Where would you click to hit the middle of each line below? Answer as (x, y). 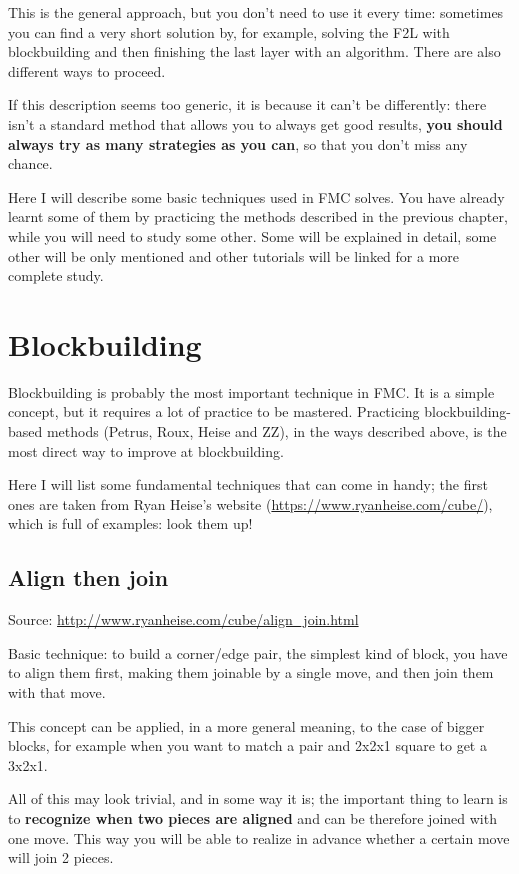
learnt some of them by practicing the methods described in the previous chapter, (258, 216)
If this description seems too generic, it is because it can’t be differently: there (247, 104)
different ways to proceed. (87, 70)
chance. (30, 163)
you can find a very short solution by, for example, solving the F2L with (229, 31)
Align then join (88, 577)
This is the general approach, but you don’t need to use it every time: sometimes (256, 12)
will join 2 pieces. (61, 857)
